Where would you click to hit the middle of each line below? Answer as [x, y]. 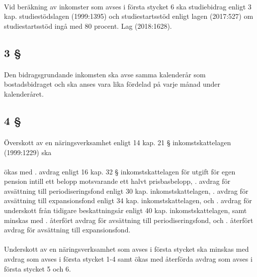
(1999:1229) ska [28, 152]
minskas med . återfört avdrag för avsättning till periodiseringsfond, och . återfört [129, 220]
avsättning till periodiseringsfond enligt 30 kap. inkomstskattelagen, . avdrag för [126, 191]
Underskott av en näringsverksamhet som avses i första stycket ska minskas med [127, 249]
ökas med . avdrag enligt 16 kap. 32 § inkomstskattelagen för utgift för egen [120, 171]
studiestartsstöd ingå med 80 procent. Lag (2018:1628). [88, 26]
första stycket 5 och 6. [38, 268]
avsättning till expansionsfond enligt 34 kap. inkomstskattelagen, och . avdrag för [128, 200]
